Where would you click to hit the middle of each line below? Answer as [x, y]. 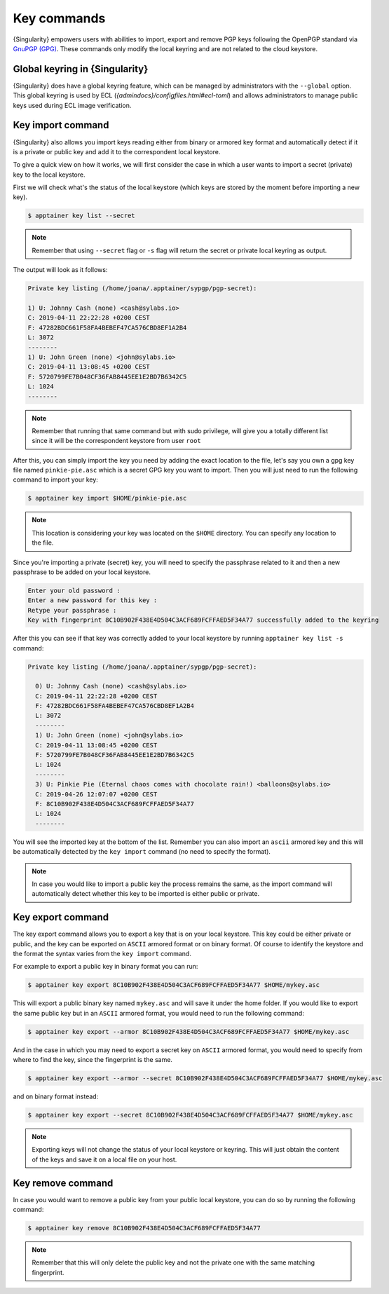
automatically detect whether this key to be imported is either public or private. [145, 894]
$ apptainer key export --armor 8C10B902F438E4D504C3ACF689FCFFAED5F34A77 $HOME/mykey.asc [189, 1031]
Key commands [59, 18]
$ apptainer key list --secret [82, 216]
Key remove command [63, 1183]
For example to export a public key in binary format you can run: [105, 967]
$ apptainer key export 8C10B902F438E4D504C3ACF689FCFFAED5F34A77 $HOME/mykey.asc [174, 985]
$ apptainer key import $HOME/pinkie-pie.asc [107, 498]
